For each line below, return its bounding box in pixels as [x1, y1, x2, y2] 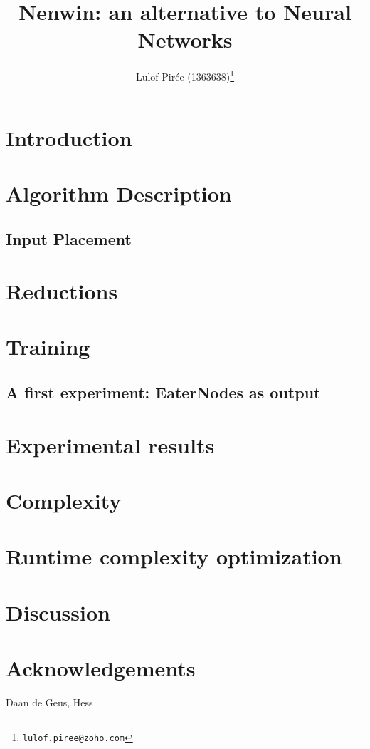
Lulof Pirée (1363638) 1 [135, 67, 235, 83]
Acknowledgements [6, 654, 196, 683]
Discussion [6, 597, 110, 626]
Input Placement [6, 227, 132, 249]
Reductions [6, 277, 118, 306]
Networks [137, 25, 233, 54]
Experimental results [6, 430, 215, 459]
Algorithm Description [6, 178, 232, 207]
